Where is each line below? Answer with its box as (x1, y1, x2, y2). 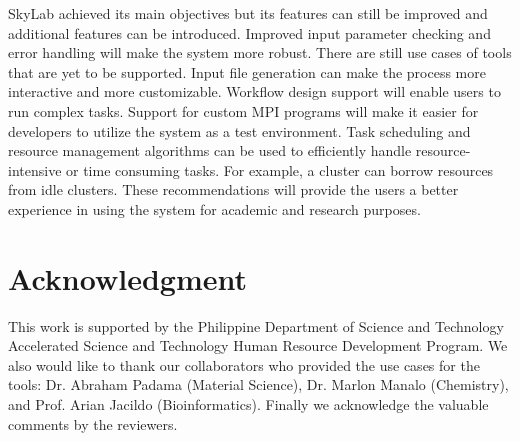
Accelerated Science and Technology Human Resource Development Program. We (8, 335, 508, 356)
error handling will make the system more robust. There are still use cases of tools (8, 42, 512, 63)
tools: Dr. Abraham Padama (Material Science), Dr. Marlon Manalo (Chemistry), (8, 374, 509, 395)
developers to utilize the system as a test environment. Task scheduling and (8, 120, 471, 141)
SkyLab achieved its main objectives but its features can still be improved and (8, 3, 488, 23)
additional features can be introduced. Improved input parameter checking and (8, 22, 491, 43)
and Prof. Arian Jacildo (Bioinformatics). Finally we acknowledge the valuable (8, 394, 489, 415)
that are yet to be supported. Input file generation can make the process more (8, 61, 486, 82)
